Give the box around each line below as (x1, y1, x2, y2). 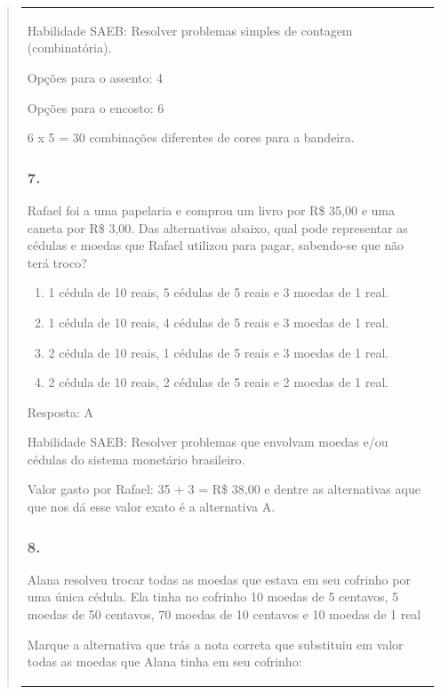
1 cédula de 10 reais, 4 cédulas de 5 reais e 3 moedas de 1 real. (48, 312, 389, 331)
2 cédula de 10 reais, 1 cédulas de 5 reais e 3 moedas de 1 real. (48, 343, 389, 361)
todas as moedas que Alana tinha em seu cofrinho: (27, 652, 302, 671)
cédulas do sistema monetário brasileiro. (27, 449, 245, 468)
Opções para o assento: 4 (27, 68, 164, 86)
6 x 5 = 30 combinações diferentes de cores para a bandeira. (27, 128, 355, 147)
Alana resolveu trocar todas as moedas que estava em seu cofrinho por (27, 569, 411, 588)
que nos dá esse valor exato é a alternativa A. (27, 497, 276, 516)
